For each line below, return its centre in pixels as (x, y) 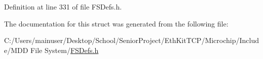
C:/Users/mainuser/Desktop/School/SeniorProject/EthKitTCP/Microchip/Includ (132, 40)
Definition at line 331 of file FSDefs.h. (63, 6)
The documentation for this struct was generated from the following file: (116, 23)
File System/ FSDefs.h (65, 50)
